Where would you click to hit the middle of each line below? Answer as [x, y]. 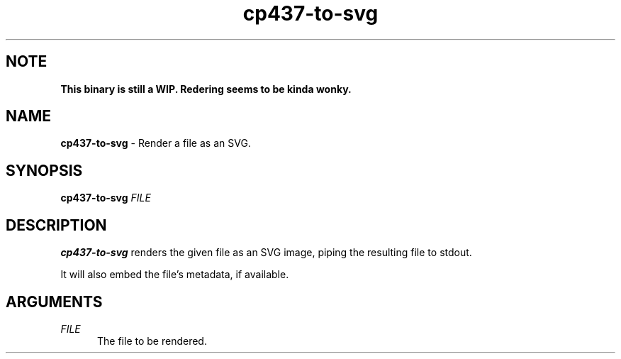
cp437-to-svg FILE [106, 198]
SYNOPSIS [44, 170]
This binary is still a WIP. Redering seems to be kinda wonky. [206, 89]
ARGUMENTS [54, 302]
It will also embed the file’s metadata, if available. [175, 275]
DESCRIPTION [56, 225]
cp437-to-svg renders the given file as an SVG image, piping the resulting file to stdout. [266, 253]
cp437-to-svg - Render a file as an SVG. [156, 143]
